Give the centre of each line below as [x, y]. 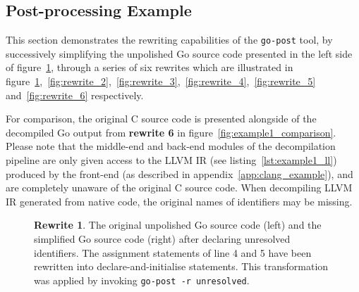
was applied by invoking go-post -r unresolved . [142, 280]
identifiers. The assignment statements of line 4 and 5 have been [173, 252]
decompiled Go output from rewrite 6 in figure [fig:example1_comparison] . [171, 132]
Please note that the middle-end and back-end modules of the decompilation [171, 146]
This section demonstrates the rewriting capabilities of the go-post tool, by [169, 40]
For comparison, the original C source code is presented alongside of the [161, 119]
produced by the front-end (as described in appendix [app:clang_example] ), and [179, 173]
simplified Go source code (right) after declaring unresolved [162, 238]
